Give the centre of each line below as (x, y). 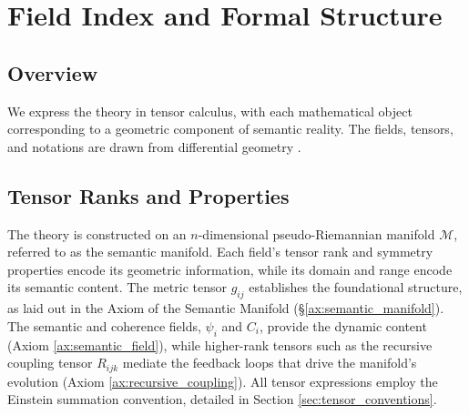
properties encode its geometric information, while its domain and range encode (230, 269)
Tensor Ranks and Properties (148, 195)
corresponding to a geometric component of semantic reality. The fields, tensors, (230, 129)
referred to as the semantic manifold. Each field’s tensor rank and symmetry (220, 252)
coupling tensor (50, 363)
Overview (53, 72)
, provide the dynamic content (343, 325)
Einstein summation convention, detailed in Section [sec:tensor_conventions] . (222, 399)
